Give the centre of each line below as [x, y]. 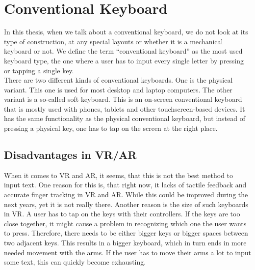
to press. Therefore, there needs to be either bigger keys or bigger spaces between [126, 233]
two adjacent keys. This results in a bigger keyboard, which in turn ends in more [125, 243]
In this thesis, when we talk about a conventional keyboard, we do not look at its [126, 32]
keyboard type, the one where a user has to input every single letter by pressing [124, 60]
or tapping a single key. [39, 70]
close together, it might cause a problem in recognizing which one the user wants [125, 223]
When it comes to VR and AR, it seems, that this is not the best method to [119, 175]
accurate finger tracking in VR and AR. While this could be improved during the [126, 195]
